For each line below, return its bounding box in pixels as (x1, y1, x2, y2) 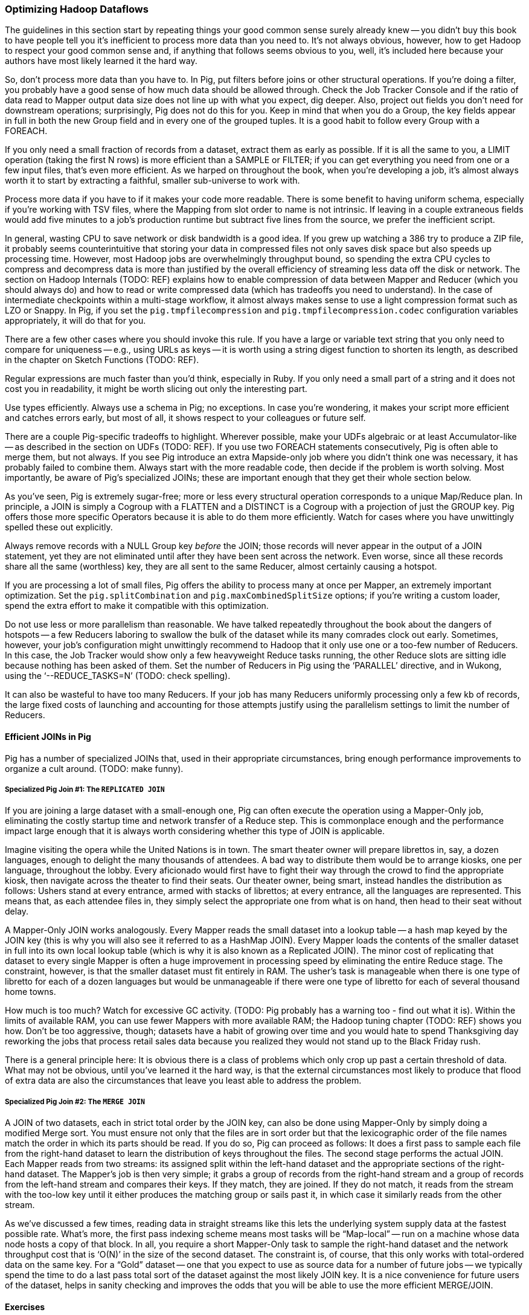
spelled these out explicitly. (5, 522, 113, 533)
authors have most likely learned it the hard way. (5, 56, 197, 66)
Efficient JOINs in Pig (5, 731, 91, 742)
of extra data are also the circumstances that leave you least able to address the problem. (5, 1075, 362, 1086)
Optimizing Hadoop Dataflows (5, 3, 149, 15)
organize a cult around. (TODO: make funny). (5, 763, 184, 774)
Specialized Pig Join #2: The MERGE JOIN (5, 1097, 146, 1106)
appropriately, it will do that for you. (5, 315, 146, 326)
